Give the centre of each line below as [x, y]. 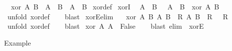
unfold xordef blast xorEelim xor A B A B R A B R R [118, 16]
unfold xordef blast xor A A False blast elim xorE [105, 26]
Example [18, 42]
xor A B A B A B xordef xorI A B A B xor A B [115, 6]
